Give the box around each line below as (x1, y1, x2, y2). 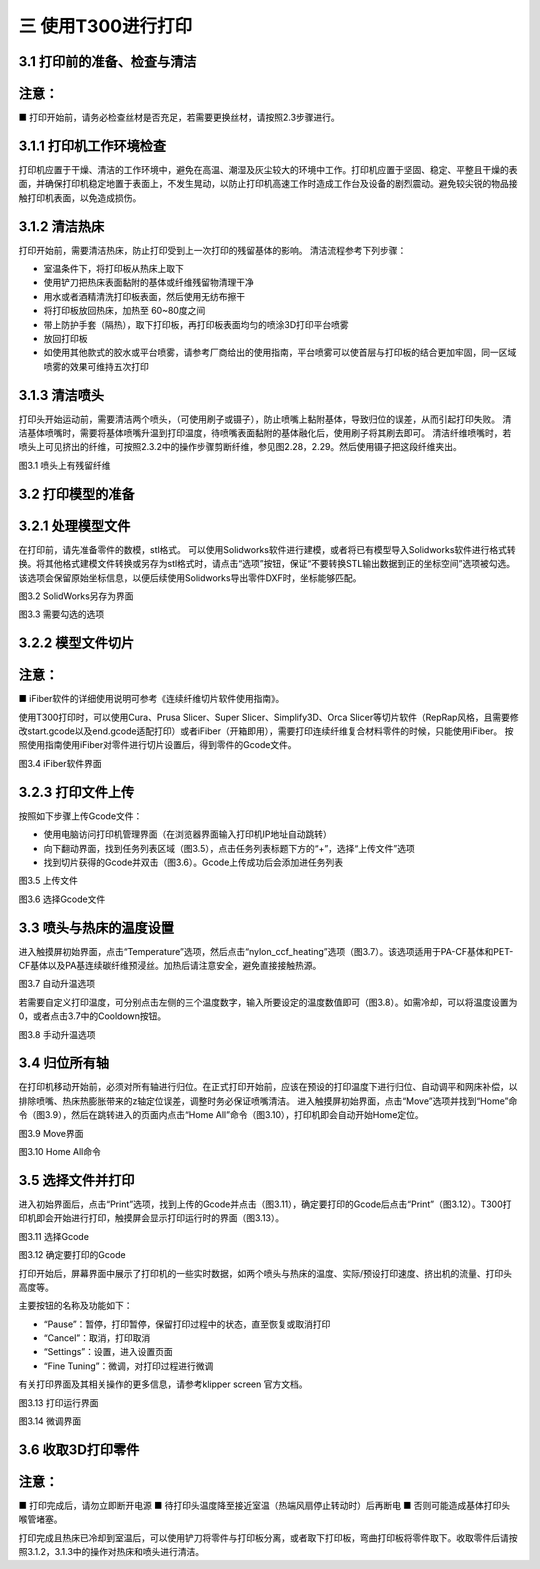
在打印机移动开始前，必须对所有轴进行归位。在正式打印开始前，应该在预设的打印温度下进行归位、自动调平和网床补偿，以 (18, 1081, 518, 1093)
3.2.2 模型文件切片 (18, 635, 135, 652)
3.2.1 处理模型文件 (18, 517, 131, 534)
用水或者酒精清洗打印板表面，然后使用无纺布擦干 (43, 290, 245, 302)
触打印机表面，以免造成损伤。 (18, 191, 142, 204)
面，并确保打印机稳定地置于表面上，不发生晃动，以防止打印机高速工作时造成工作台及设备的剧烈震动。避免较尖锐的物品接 (18, 178, 518, 190)
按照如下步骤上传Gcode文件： (18, 810, 143, 822)
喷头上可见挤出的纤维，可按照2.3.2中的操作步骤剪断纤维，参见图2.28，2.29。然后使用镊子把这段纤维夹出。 (18, 441, 462, 453)
